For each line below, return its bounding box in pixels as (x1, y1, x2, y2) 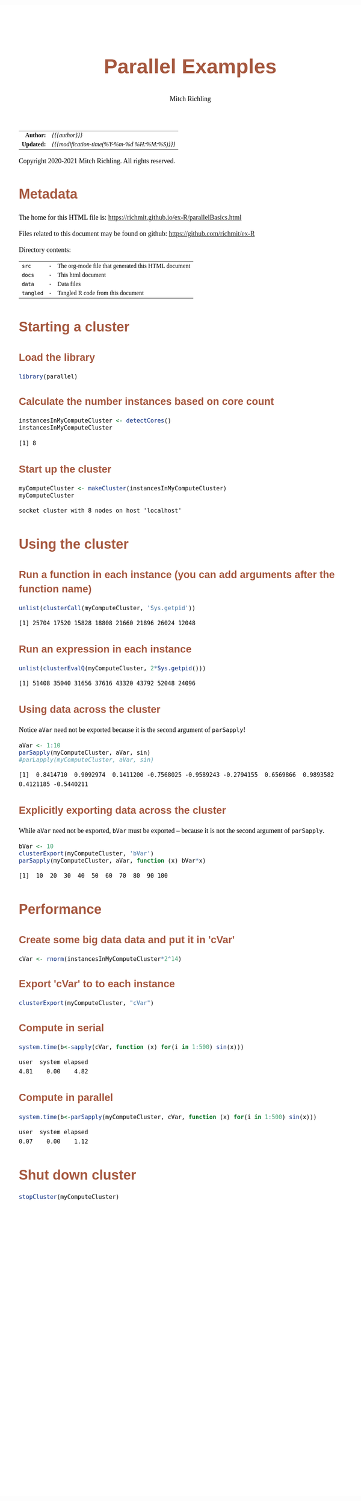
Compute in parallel (19, 1091, 114, 1104)
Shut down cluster (19, 1167, 137, 1183)
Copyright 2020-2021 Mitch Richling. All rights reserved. (19, 157, 176, 165)
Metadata (19, 186, 78, 202)
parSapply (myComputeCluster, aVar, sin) (19, 749, 150, 757)
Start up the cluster (19, 463, 112, 475)
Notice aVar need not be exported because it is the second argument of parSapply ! (19, 726, 246, 734)
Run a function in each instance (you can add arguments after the (19, 569, 335, 581)
